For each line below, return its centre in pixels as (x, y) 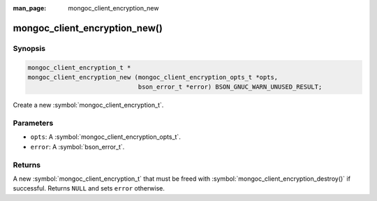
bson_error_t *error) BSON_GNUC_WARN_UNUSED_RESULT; (230, 87)
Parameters (33, 124)
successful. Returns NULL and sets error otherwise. (89, 188)
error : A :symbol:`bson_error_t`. (77, 147)
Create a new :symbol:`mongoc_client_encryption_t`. (88, 105)
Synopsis (29, 48)
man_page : (30, 8)
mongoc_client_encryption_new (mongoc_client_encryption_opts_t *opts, (153, 77)
